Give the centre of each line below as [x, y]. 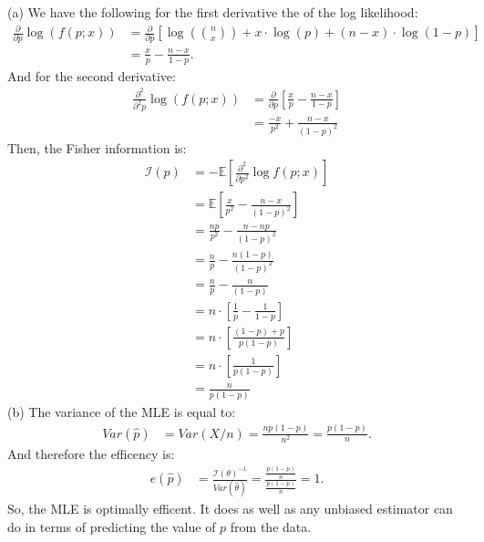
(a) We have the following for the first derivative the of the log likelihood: [213, 12]
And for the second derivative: [92, 75]
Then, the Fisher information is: [97, 147]
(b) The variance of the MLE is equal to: [122, 411]
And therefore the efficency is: [91, 453]
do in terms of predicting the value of [112, 527]
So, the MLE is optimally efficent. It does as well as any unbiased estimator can [230, 509]
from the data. [271, 527]
